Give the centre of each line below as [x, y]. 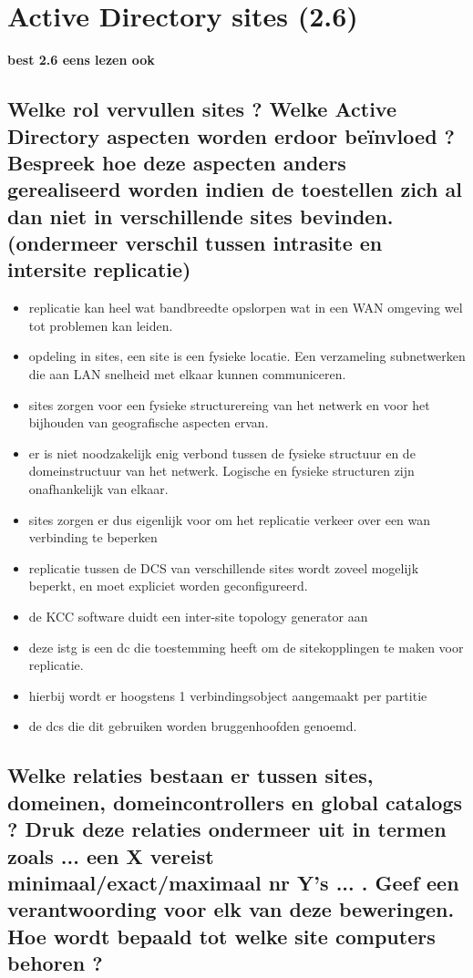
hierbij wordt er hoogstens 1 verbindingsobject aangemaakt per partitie [228, 695]
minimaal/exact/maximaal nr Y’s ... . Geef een [233, 882]
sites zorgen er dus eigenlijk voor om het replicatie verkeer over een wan [230, 519]
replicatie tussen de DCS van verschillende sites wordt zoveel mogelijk [224, 567]
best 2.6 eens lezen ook [81, 60]
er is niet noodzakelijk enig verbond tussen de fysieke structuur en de [222, 453]
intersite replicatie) [99, 269]
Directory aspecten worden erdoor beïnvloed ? [231, 135]
